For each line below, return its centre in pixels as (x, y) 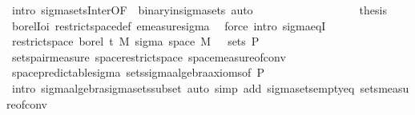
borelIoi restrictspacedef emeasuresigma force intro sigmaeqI (169, 25)
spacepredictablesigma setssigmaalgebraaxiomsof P (138, 72)
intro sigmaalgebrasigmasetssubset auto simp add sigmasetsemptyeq (183, 87)
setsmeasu (385, 87)
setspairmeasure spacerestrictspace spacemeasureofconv (149, 56)
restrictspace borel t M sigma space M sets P (135, 41)
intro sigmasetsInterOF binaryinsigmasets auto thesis (199, 10)
